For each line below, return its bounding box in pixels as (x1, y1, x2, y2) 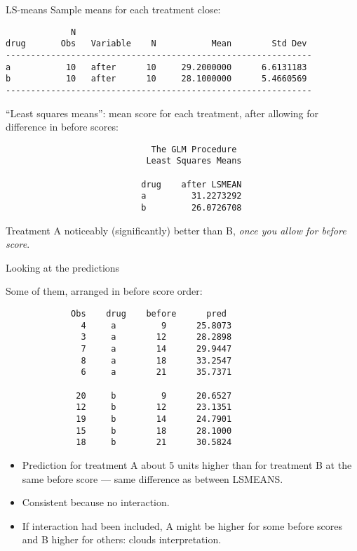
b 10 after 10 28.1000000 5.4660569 (6, 74, 307, 84)
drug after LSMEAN (141, 179, 242, 190)
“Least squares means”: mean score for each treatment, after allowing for (6, 105, 319, 120)
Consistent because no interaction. (22, 495, 170, 510)
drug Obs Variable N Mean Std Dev (6, 39, 307, 49)
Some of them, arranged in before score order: (6, 284, 203, 298)
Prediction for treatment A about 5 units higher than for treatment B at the (22, 457, 352, 472)
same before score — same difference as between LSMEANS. (22, 471, 283, 486)
